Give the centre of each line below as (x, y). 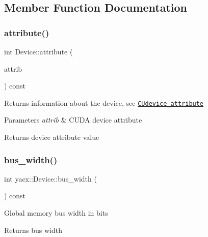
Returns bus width (33, 230)
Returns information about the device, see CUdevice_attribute (104, 102)
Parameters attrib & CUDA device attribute (73, 120)
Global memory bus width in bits (56, 213)
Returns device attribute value (52, 137)
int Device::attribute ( (38, 51)
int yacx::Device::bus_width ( (50, 178)
